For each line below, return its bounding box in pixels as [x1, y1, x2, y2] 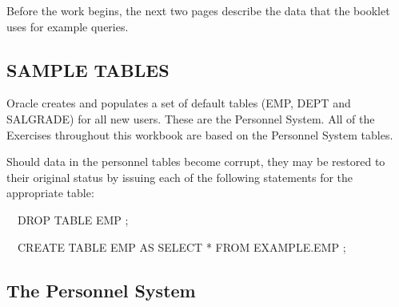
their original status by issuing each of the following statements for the [6, 168, 353, 185]
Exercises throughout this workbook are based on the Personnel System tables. [6, 126, 393, 143]
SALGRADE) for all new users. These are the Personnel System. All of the [6, 110, 375, 127]
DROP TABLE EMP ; [17, 211, 129, 228]
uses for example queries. [6, 18, 129, 34]
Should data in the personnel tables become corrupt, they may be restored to [6, 153, 385, 170]
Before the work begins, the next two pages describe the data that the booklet [6, 2, 390, 18]
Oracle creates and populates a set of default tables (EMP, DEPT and [6, 95, 351, 111]
